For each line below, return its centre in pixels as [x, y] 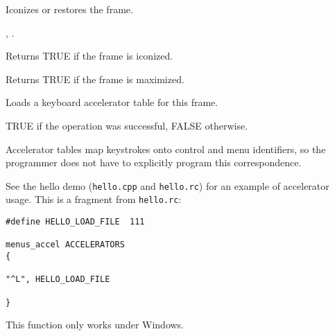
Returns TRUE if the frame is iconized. [89, 56]
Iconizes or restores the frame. [69, 9]
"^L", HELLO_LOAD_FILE [58, 280]
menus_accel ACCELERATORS [65, 245]
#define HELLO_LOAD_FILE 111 [75, 222]
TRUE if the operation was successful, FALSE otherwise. [127, 125]
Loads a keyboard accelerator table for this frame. [112, 102]
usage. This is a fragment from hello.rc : [94, 199]
